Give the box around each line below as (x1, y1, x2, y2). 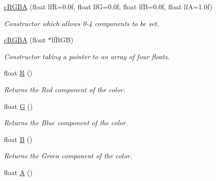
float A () (4, 167, 32, 177)
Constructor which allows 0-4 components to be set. (4, 18, 159, 28)
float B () (4, 134, 32, 144)
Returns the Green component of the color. (4, 150, 132, 161)
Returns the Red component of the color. (4, 84, 125, 94)
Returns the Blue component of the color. (4, 117, 128, 128)
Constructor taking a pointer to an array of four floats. (4, 51, 170, 61)
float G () (4, 101, 33, 111)
